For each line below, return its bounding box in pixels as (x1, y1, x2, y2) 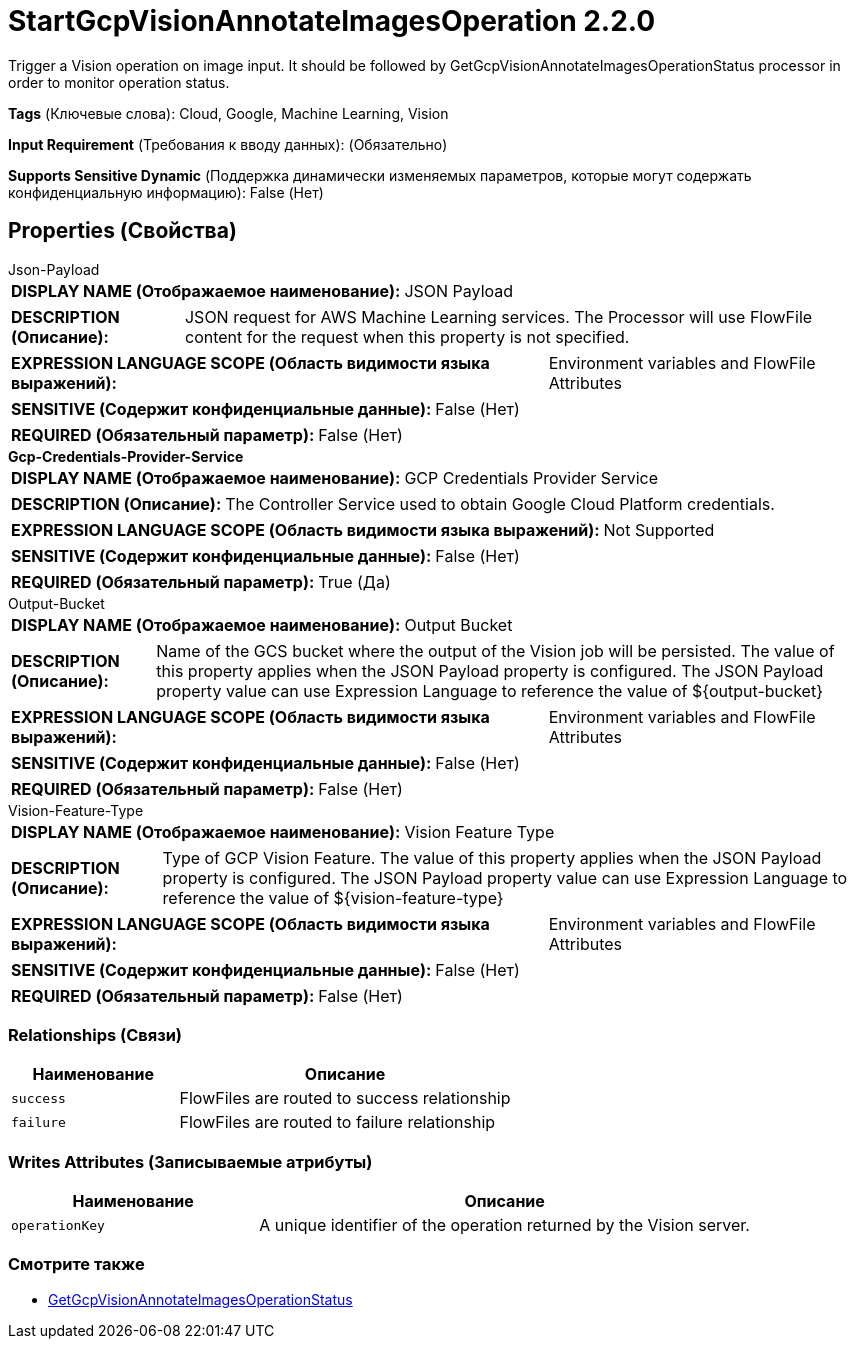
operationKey (11, 1217, 105, 1233)
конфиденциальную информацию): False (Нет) (8, 183, 324, 201)
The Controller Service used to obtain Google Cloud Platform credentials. (225, 493, 775, 514)
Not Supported (603, 519, 715, 540)
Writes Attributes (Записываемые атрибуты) (8, 1151, 373, 1172)
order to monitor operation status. (8, 73, 230, 91)
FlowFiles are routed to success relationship (179, 1088, 511, 1109)
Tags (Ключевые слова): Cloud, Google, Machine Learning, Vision (8, 104, 449, 122)
